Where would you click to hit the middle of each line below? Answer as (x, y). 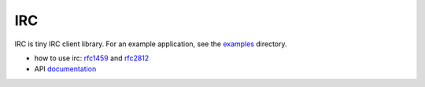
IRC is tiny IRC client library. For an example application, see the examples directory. (151, 44)
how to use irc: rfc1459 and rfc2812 (92, 58)
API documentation (65, 69)
